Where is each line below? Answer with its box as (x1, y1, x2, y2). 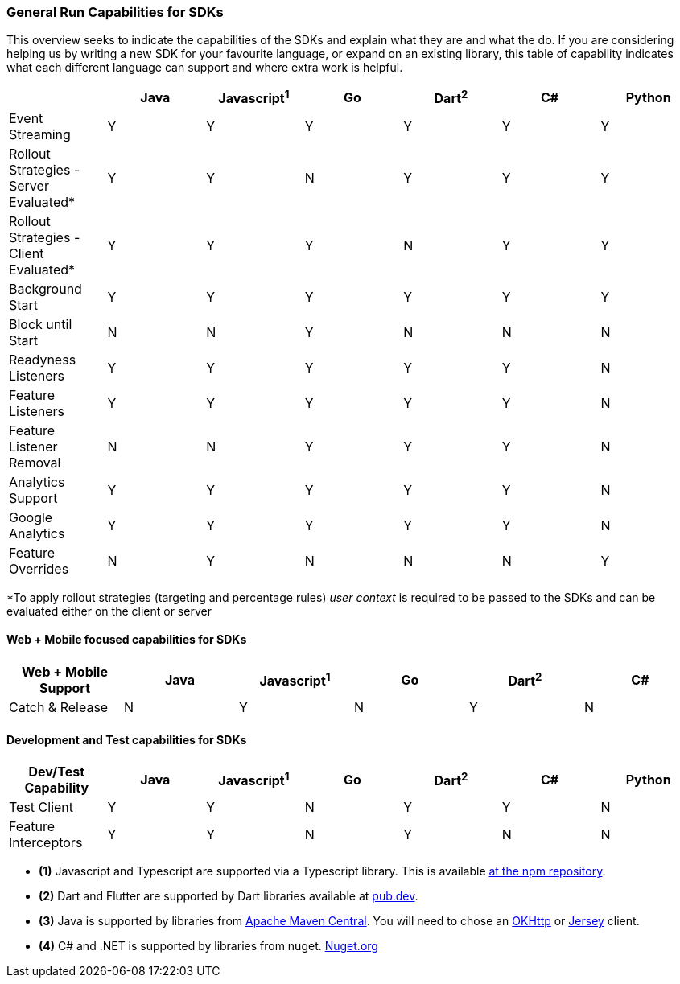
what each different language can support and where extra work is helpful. (6, 60, 403, 75)
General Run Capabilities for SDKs (6, 4, 224, 20)
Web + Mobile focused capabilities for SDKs (6, 632, 247, 647)
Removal (9, 454, 61, 471)
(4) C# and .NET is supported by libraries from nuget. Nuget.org (39, 939, 378, 953)
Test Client (9, 799, 74, 816)
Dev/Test (28, 764, 85, 780)
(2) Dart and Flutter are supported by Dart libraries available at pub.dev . (39, 889, 418, 904)
